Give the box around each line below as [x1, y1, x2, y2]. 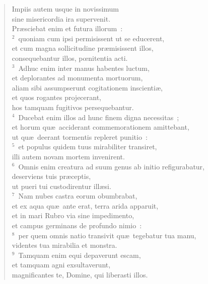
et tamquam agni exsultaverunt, [12, 259, 111, 270]
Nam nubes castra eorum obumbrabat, [18, 191, 137, 201]
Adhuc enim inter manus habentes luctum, [18, 62, 150, 73]
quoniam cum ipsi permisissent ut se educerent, [18, 33, 165, 43]
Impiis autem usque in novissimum [12, 4, 119, 14]
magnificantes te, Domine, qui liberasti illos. [12, 269, 148, 280]
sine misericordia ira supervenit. [12, 13, 111, 24]
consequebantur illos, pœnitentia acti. [12, 52, 128, 63]
